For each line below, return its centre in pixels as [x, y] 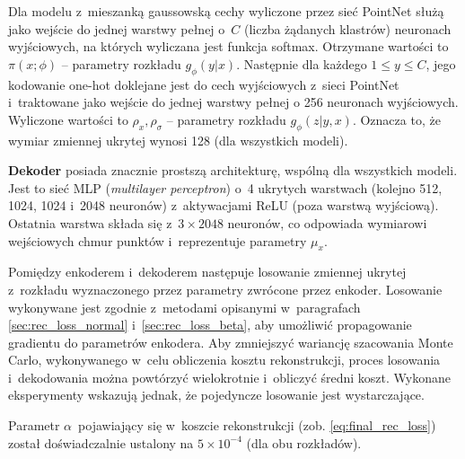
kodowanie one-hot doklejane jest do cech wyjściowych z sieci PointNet [204, 84]
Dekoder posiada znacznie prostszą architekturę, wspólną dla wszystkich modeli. [233, 170]
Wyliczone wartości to [68, 119]
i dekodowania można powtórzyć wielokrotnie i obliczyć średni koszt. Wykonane [229, 377]
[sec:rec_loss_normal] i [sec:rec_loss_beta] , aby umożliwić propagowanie [210, 325]
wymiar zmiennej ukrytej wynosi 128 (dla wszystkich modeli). [178, 140]
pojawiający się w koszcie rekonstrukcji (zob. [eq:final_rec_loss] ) [257, 425]
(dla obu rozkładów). [304, 442]
